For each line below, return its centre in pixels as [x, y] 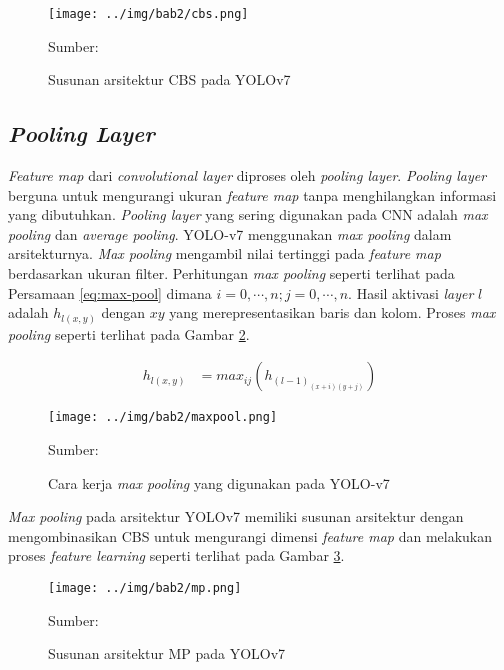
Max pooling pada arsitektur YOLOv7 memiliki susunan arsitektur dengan [236, 516]
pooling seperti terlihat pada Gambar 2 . [129, 333]
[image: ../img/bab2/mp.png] [145, 587]
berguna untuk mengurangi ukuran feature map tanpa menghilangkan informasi [252, 194]
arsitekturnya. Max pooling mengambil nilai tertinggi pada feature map [224, 253]
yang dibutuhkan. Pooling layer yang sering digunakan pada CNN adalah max [248, 214]
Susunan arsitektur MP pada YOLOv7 [167, 653]
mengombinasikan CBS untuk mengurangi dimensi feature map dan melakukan [250, 535]
